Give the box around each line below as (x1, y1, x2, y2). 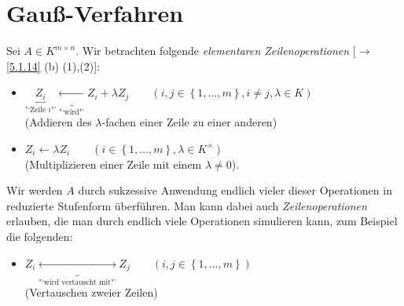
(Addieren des (24, 114, 92, 130)
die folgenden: (6, 228, 73, 244)
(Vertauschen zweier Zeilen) (24, 284, 158, 301)
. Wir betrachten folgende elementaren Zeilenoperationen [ (75, 42, 356, 59)
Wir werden (6, 182, 63, 199)
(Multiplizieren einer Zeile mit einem (24, 155, 202, 172)
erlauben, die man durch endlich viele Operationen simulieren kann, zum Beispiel (6, 213, 398, 229)
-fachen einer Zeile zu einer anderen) (101, 114, 277, 130)
